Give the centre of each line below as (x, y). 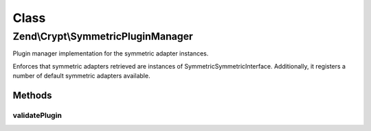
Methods (32, 95)
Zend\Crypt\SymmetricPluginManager (103, 36)
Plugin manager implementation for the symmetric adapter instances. (111, 53)
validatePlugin (37, 115)
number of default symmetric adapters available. (81, 76)
